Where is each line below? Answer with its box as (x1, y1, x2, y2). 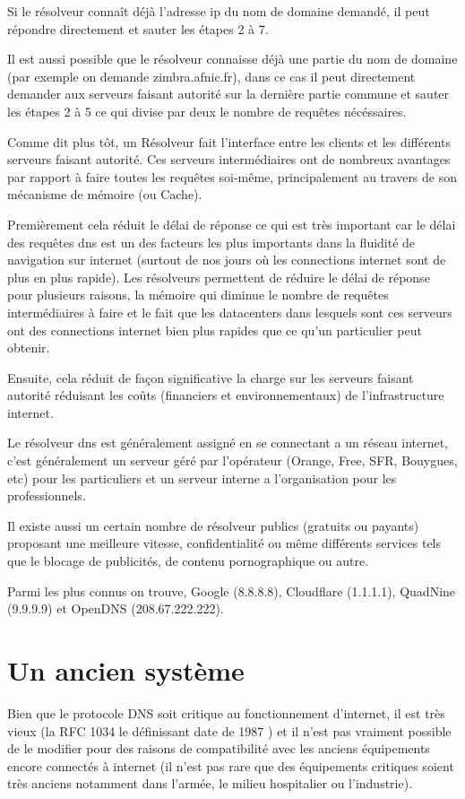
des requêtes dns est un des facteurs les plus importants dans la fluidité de (7, 232, 416, 251)
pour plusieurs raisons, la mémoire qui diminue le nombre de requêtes (7, 285, 389, 304)
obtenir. (7, 338, 50, 357)
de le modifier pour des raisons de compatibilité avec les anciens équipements (7, 739, 430, 758)
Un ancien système (7, 652, 245, 688)
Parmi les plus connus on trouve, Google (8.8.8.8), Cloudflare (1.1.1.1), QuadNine (7, 581, 456, 600)
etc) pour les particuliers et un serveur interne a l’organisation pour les (7, 468, 397, 487)
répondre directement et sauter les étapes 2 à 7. (7, 19, 269, 38)
